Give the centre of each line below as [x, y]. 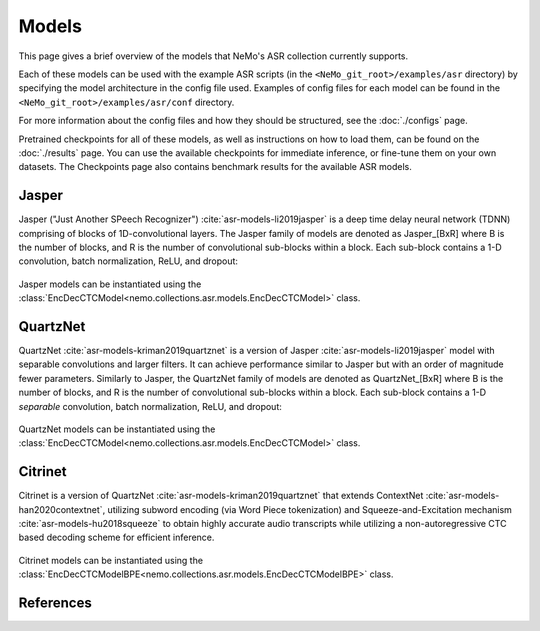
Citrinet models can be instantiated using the [111, 560]
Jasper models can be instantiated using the [110, 284]
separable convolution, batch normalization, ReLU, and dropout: [150, 406]
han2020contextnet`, [62, 509]
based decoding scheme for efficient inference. [116, 537]
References [55, 603]
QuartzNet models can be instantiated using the [117, 429]
